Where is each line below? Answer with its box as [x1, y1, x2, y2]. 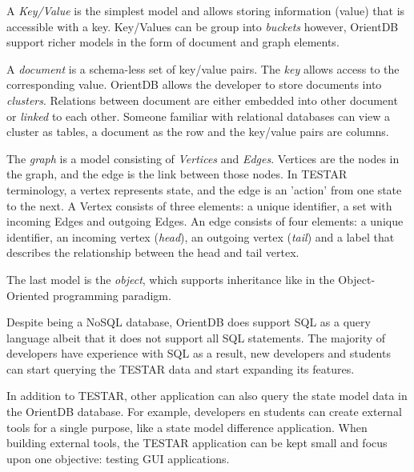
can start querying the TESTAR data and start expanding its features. [6, 360, 355, 377]
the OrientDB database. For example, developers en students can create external [6, 403, 402, 420]
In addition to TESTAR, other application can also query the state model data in [6, 387, 408, 404]
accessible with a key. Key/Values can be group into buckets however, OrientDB [6, 18, 399, 34]
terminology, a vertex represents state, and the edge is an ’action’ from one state [6, 181, 402, 198]
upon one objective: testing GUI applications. [6, 450, 230, 466]
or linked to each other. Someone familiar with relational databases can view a [6, 107, 391, 124]
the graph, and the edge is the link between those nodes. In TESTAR [6, 166, 348, 182]
